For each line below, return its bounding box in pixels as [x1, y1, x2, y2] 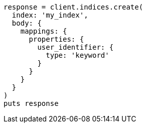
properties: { [29, 35, 84, 43]
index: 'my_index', [12, 11, 88, 19]
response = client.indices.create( [4, 3, 143, 11]
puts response [4, 99, 59, 107]
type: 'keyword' [46, 51, 109, 59]
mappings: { [20, 27, 67, 35]
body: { [12, 19, 42, 27]
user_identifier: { [37, 43, 114, 51]
